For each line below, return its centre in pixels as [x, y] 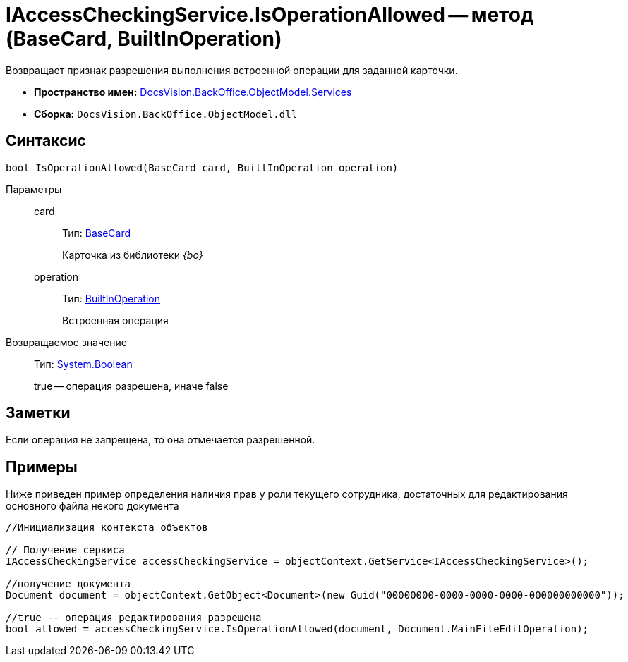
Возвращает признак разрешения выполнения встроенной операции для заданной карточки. [232, 70]
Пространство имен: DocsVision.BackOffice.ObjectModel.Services [193, 92]
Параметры [34, 189]
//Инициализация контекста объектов [107, 528]
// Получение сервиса [65, 550]
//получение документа [68, 584]
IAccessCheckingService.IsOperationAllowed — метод [270, 15]
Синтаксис [46, 141]
